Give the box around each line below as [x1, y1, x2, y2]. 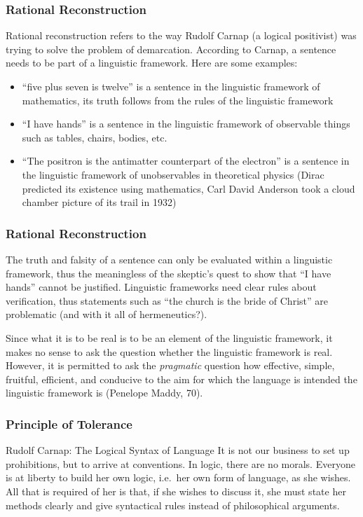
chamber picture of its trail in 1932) [22, 195, 177, 209]
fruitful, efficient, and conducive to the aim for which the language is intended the [6, 371, 357, 386]
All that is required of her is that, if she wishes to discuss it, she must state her [6, 483, 346, 498]
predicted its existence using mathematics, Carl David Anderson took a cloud [22, 181, 355, 195]
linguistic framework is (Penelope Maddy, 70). [6, 385, 203, 400]
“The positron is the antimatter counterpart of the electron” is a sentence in [22, 153, 350, 168]
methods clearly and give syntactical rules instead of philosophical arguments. [6, 497, 340, 512]
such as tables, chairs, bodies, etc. [22, 130, 167, 144]
